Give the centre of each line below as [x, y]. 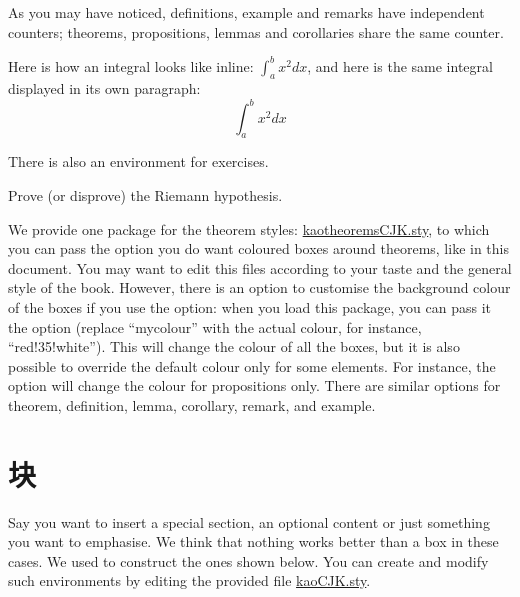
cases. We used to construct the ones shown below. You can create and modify [248, 560]
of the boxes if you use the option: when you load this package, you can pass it [249, 306]
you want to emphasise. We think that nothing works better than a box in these [253, 541]
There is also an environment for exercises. [138, 161]
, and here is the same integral [400, 65]
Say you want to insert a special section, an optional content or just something [249, 521]
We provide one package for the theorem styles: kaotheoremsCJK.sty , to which [249, 228]
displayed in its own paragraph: [104, 88]
